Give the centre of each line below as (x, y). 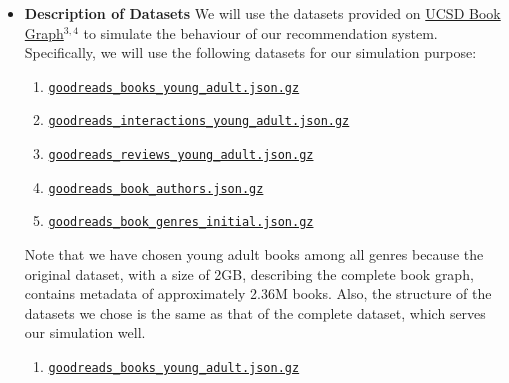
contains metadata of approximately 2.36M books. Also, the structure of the (258, 293)
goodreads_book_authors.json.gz (156, 188)
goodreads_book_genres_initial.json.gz (181, 222)
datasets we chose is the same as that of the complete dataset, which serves (255, 312)
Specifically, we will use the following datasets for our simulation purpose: (250, 52)
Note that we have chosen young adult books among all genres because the (254, 254)
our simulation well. (85, 332)
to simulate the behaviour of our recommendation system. (260, 32)
